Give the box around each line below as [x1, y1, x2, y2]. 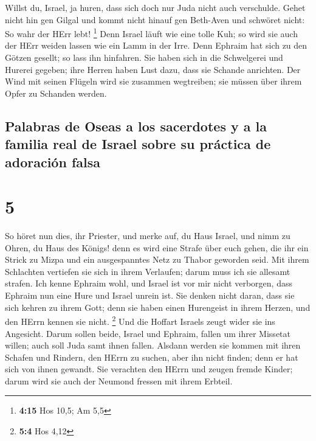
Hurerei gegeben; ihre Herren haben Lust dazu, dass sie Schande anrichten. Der [5, 63, 301, 75]
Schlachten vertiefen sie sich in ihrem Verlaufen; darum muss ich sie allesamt [5, 265, 290, 277]
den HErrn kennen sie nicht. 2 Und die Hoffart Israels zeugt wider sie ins [5, 313, 275, 327]
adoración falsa [5, 152, 100, 171]
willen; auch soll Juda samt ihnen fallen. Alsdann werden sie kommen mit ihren [5, 339, 301, 352]
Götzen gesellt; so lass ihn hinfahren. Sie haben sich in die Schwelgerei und [5, 51, 283, 64]
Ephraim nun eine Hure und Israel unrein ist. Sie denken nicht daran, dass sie [5, 289, 295, 302]
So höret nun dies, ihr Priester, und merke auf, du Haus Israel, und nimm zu [5, 229, 290, 242]
